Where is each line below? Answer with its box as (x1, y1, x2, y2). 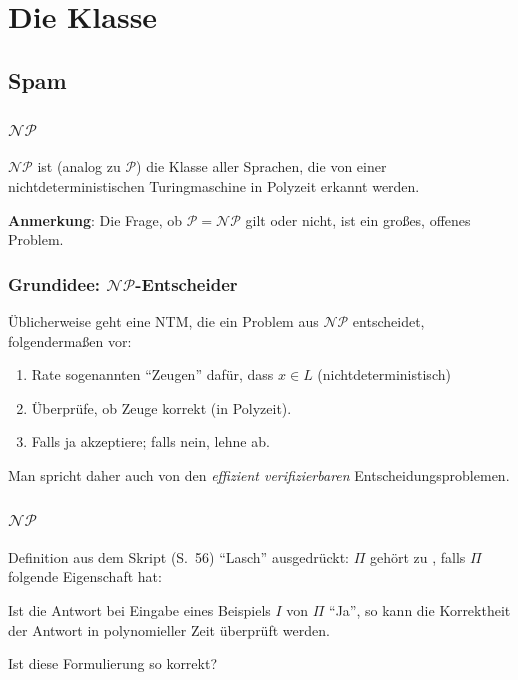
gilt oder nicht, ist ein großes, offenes (245, 209, 471, 230)
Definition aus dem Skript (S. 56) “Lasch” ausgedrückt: (8, 546, 350, 567)
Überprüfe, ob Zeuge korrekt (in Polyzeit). (31, 397, 292, 418)
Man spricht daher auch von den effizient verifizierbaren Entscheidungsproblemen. (8, 464, 510, 485)
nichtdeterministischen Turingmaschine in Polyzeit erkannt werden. (8, 175, 420, 196)
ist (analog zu (37, 156, 121, 177)
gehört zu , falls (369, 546, 466, 567)
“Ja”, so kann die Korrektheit (329, 599, 511, 620)
